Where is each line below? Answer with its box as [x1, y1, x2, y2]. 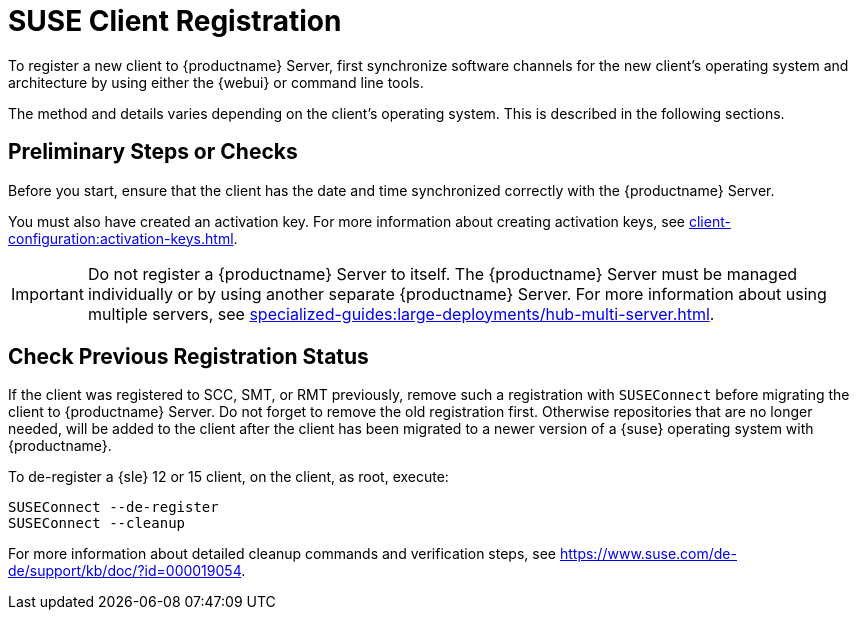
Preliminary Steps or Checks [8, 139, 298, 165]
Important [11, 283, 84, 304]
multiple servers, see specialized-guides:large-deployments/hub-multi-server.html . [87, 303, 715, 324]
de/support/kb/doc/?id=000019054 [8, 562, 242, 580]
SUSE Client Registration [8, 4, 342, 38]
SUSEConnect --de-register [8, 499, 219, 516]
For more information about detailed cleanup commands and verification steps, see [8, 545, 556, 563]
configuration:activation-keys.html [8, 229, 234, 247]
